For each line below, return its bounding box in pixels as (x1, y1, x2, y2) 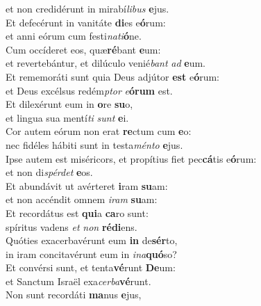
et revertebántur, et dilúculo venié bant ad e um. (6, 56, 205, 70)
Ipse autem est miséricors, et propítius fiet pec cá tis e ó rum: (6, 151, 257, 166)
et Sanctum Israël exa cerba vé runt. (6, 273, 151, 288)
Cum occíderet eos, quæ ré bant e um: (6, 42, 161, 56)
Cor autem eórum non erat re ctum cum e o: (6, 124, 192, 138)
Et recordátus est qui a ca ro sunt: (6, 205, 149, 220)
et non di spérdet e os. (6, 165, 93, 179)
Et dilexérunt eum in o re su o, (6, 97, 133, 111)
